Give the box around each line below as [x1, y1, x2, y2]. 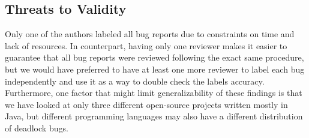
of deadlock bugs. [5, 121, 68, 134]
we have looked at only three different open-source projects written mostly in [5, 98, 288, 110]
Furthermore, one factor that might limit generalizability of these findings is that [5, 86, 302, 99]
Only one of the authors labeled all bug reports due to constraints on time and [5, 28, 295, 40]
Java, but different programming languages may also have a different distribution [5, 110, 303, 122]
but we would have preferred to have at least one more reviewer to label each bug [5, 62, 305, 75]
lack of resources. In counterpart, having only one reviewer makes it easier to [5, 39, 287, 52]
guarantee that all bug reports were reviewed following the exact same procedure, [5, 51, 304, 64]
